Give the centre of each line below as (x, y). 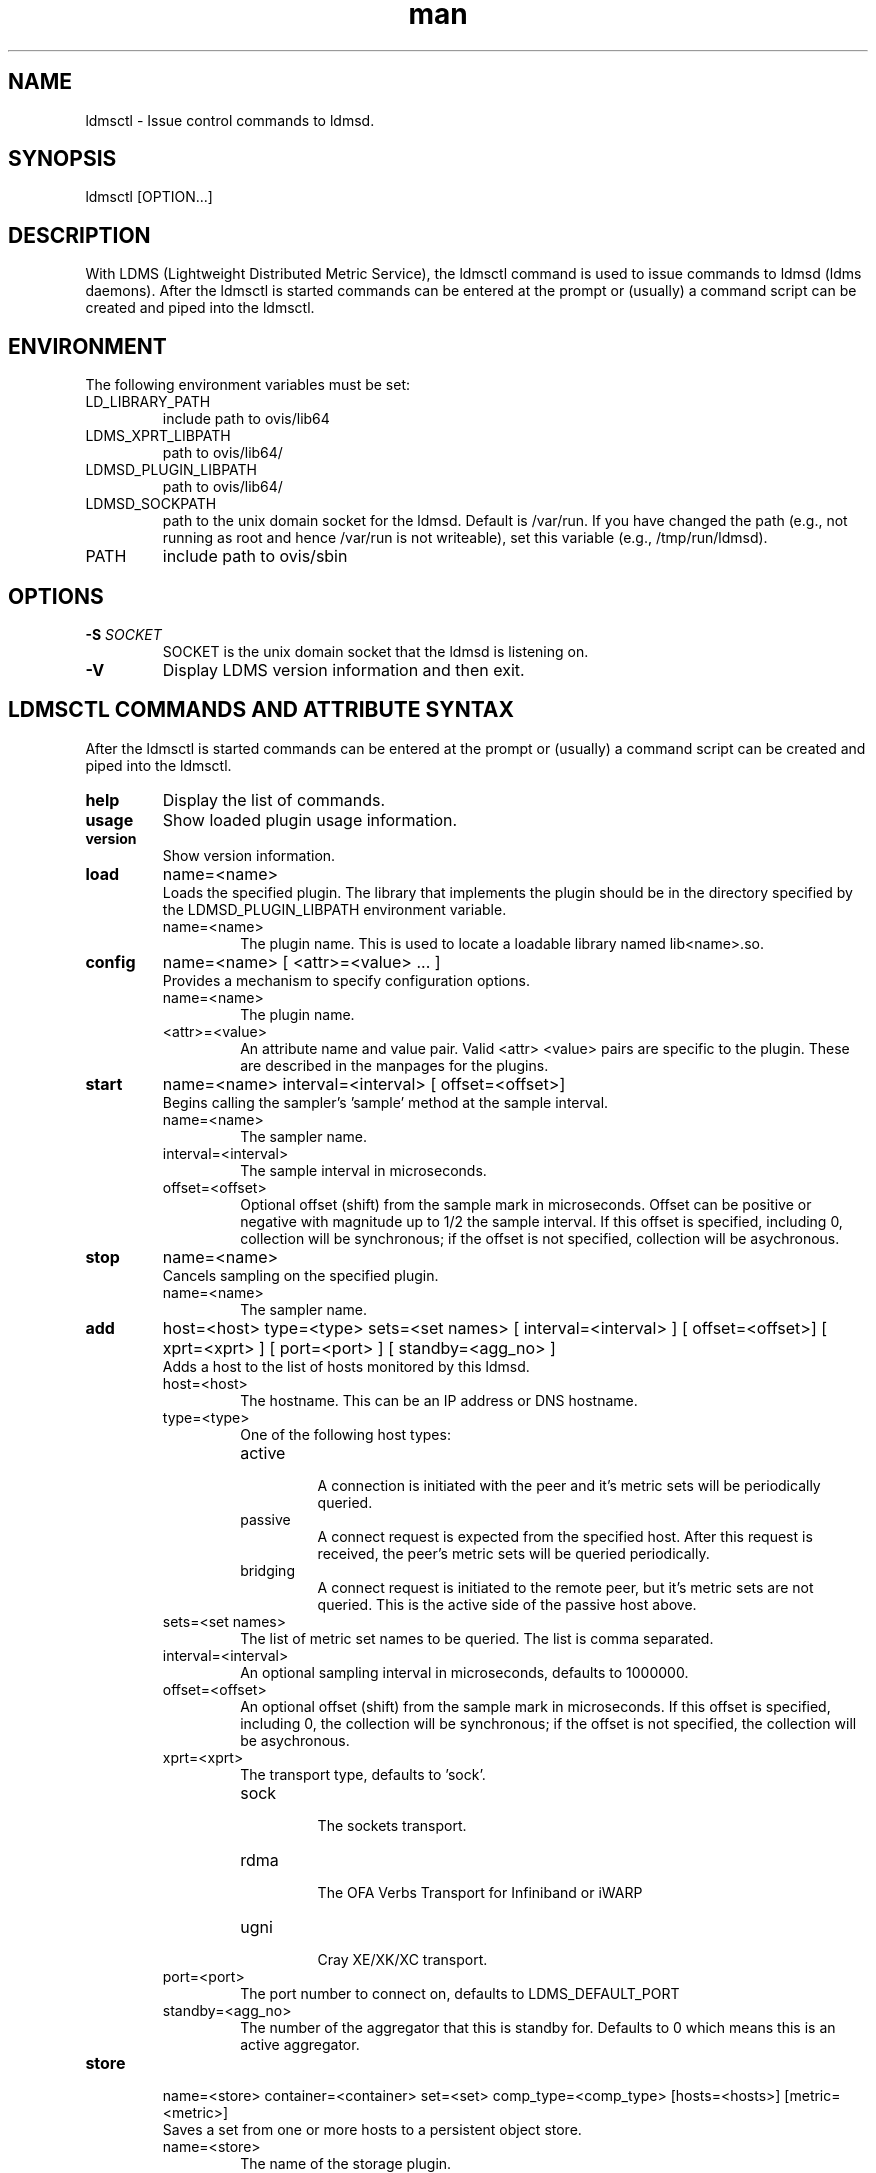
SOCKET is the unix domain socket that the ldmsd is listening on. (375, 651)
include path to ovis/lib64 (246, 419)
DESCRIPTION (79, 235)
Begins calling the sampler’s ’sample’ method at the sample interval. (385, 1102)
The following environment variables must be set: (248, 385)
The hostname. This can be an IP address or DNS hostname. (439, 1400)
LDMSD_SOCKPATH (151, 504)
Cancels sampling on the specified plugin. (300, 1275)
